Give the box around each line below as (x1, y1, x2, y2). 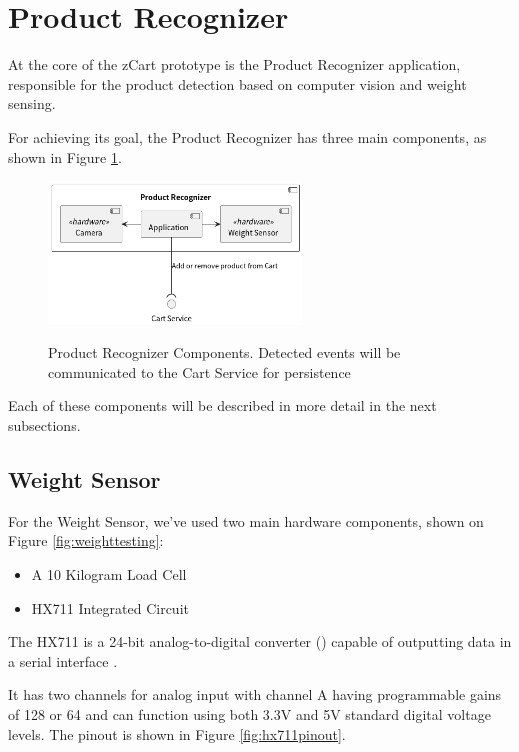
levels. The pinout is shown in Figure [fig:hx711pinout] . (8, 723, 346, 744)
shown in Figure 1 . (8, 146, 122, 167)
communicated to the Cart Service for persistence (48, 361, 351, 382)
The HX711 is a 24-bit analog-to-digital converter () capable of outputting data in (8, 631, 512, 652)
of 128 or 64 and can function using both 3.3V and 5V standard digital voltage (8, 703, 491, 724)
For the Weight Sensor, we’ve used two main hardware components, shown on (8, 510, 484, 531)
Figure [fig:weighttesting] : (8, 530, 164, 551)
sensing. (8, 93, 56, 114)
